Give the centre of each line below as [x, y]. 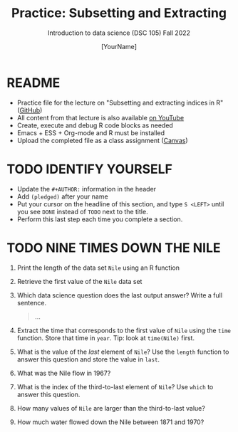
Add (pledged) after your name [62, 196]
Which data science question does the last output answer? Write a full [119, 295]
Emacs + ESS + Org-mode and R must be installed [91, 132]
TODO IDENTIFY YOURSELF [89, 169]
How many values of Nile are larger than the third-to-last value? [111, 408]
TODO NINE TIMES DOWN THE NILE [114, 248]
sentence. [32, 302]
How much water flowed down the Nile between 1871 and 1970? [110, 422]
